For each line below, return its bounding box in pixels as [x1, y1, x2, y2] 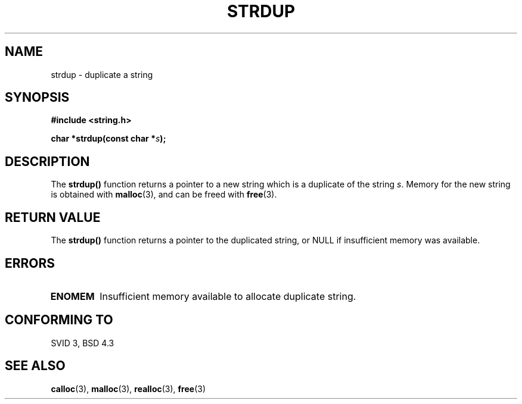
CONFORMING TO [5, 312, 113, 328]
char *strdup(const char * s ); [51, 133, 166, 144]
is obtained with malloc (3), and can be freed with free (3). [51, 189, 277, 200]
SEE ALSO [5, 358, 66, 374]
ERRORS [5, 255, 55, 271]
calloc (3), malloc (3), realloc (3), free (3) [51, 383, 206, 394]
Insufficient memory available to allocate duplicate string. [100, 290, 356, 302]
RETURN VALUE [5, 209, 101, 225]
